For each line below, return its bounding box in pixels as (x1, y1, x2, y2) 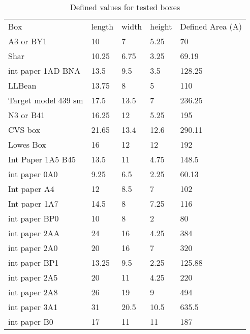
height (150, 20, 172, 32)
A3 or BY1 (8, 35, 47, 47)
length (91, 20, 114, 32)
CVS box (8, 124, 41, 135)
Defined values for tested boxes (70, 1, 180, 13)
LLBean (8, 79, 37, 91)
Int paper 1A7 (8, 198, 58, 209)
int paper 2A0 (8, 242, 58, 254)
